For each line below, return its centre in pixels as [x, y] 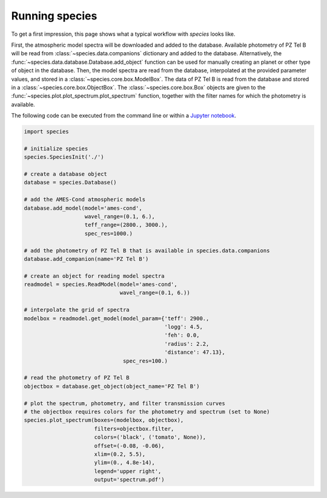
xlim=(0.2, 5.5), [120, 454]
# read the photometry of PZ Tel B [77, 378]
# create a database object [65, 174]
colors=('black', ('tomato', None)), [150, 437]
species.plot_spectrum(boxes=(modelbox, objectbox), [104, 420]
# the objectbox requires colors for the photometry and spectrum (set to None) [147, 412]
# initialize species [56, 148]
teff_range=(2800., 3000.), [126, 225]
